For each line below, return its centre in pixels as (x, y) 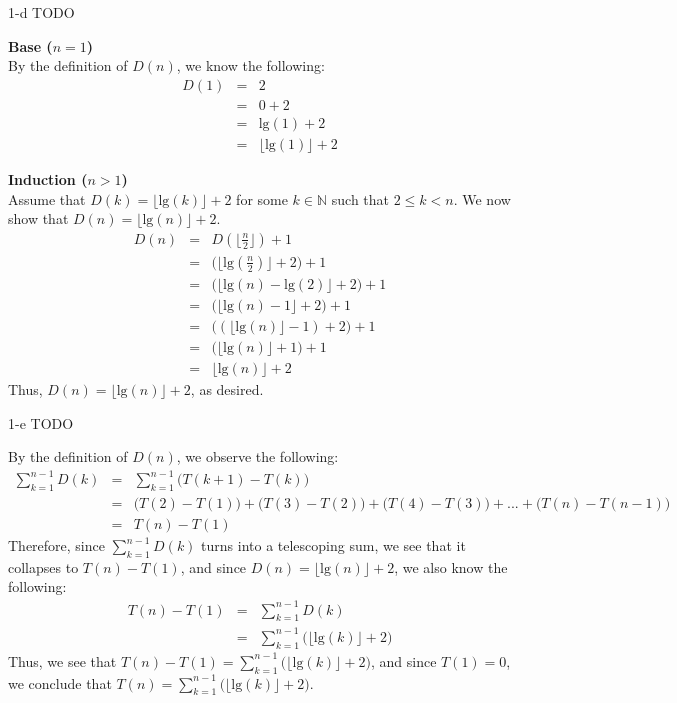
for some (262, 198)
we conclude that (60, 682)
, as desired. (227, 388)
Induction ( (48, 178)
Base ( (30, 45)
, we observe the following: (257, 456)
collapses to (43, 566)
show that (38, 218)
